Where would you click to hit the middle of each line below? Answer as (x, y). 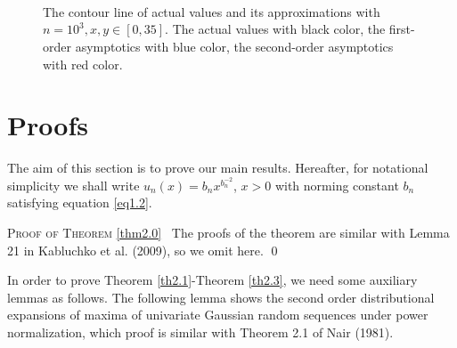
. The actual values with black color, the (275, 29)
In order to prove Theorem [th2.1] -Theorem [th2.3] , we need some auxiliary (212, 280)
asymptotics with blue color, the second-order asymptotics (234, 46)
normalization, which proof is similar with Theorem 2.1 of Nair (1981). (200, 332)
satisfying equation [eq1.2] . (80, 202)
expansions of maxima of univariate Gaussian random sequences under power (218, 315)
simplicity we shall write (73, 185)
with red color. (83, 64)
